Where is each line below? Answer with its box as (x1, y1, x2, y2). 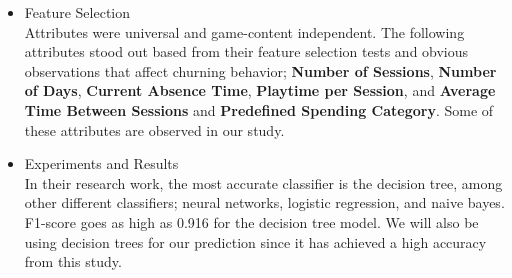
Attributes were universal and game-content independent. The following (24, 21, 465, 42)
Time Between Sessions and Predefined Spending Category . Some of (24, 99, 494, 120)
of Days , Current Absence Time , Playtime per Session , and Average (24, 80, 496, 101)
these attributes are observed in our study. (24, 119, 285, 140)
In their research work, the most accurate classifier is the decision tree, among (24, 172, 503, 193)
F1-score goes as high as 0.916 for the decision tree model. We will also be (24, 211, 479, 232)
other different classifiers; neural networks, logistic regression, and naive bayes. (24, 192, 505, 213)
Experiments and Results (24, 153, 179, 174)
